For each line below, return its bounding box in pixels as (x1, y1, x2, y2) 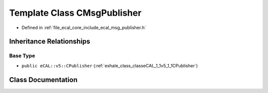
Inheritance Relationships (9, 37, 90, 46)
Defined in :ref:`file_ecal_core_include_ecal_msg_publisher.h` (21, 25, 146, 31)
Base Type (9, 52, 35, 59)
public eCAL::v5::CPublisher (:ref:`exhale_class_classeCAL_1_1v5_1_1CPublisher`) (21, 62, 198, 68)
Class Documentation (9, 75, 78, 84)
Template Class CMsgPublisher (9, 7, 141, 18)
